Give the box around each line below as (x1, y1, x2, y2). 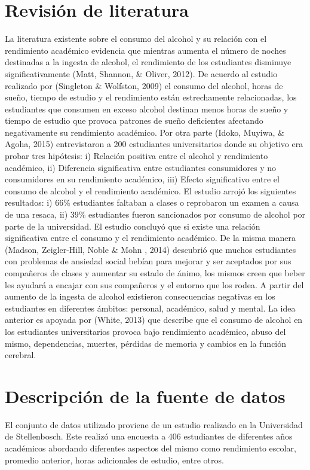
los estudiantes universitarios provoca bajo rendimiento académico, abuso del (5, 325, 286, 337)
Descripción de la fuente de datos (5, 383, 286, 408)
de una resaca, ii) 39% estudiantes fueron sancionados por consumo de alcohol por (5, 208, 306, 221)
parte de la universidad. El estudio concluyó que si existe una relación (5, 219, 260, 232)
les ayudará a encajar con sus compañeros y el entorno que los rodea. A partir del (5, 278, 304, 291)
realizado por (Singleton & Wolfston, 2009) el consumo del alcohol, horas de (5, 79, 283, 91)
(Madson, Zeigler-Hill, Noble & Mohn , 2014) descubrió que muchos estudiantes (5, 243, 296, 255)
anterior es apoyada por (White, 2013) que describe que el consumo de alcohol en (5, 313, 303, 326)
